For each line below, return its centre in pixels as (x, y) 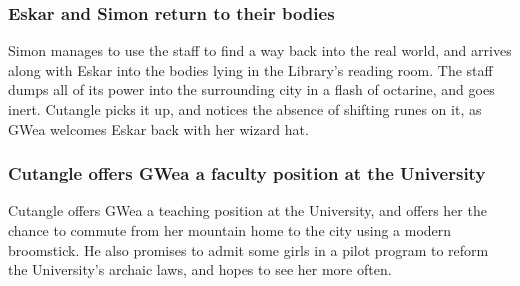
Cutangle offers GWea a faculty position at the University (247, 173)
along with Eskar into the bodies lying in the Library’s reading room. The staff (250, 69)
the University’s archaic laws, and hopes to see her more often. (200, 269)
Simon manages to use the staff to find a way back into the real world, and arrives (260, 50)
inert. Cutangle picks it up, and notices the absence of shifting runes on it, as (245, 109)
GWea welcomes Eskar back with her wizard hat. (158, 128)
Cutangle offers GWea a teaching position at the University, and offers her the (247, 210)
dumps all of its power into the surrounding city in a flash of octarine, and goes (251, 89)
